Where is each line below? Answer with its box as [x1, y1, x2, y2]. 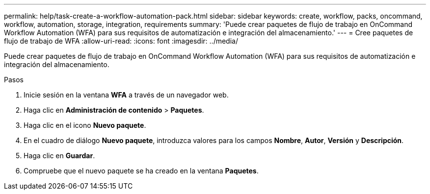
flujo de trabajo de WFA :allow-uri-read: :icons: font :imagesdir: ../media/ [4, 37, 238, 45]
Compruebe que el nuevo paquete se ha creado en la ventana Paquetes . [24, 167, 259, 175]
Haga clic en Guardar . [24, 151, 95, 160]
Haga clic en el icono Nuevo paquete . [24, 121, 146, 129]
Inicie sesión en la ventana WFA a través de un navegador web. [24, 91, 229, 99]
